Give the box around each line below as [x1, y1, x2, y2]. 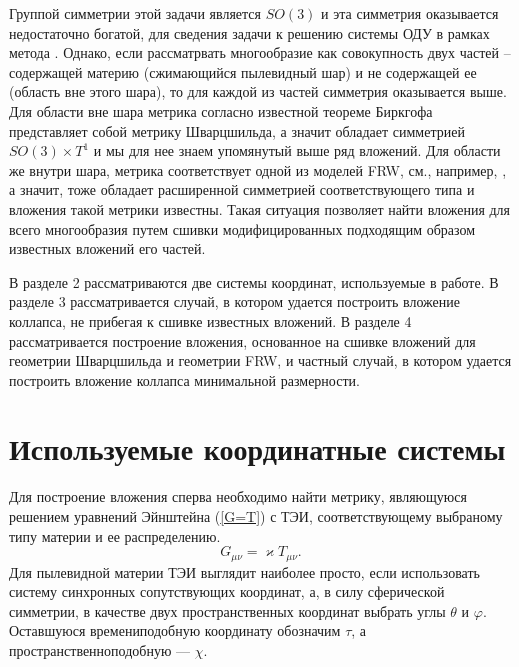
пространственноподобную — [9, 640, 191, 661]
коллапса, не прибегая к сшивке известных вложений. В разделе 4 [9, 310, 412, 331]
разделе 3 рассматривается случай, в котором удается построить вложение [9, 291, 460, 312]
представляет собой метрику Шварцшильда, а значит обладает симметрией [9, 120, 465, 141]
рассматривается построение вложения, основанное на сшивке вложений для [9, 330, 476, 351]
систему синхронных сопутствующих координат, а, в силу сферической [9, 581, 445, 602]
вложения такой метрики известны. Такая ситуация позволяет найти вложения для [9, 198, 511, 219]
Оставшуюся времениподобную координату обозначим [9, 620, 341, 641]
